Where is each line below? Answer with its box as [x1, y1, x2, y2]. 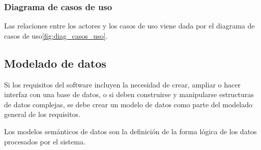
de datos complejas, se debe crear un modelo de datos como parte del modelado [4, 99, 253, 109]
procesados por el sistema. [4, 136, 85, 146]
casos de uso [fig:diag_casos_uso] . [4, 30, 108, 41]
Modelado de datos [4, 55, 106, 71]
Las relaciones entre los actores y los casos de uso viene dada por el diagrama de [4, 20, 255, 31]
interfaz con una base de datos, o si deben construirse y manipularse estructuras [4, 89, 254, 100]
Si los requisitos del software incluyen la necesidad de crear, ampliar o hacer [4, 79, 241, 89]
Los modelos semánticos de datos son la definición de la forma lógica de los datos [4, 126, 257, 136]
